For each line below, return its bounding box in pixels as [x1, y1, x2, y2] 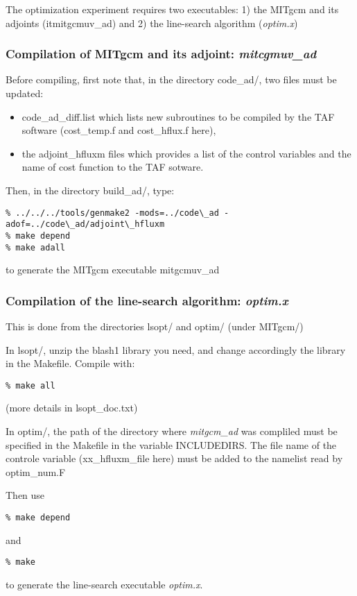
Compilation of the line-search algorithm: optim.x [6, 291, 288, 309]
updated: [6, 86, 44, 100]
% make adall [6, 242, 65, 253]
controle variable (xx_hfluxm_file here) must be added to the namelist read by [6, 451, 343, 466]
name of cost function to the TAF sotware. [21, 160, 204, 174]
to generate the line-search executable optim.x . [6, 577, 203, 591]
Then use [6, 488, 45, 502]
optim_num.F [6, 464, 66, 479]
